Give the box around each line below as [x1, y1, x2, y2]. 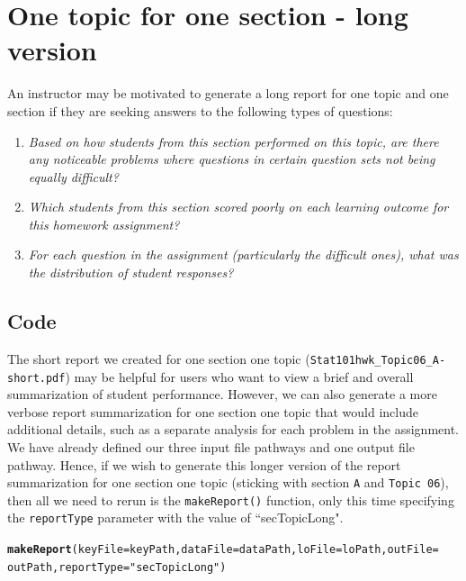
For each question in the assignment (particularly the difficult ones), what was [28, 245, 459, 264]
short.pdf [7, 371, 66, 385]
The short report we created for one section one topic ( [7, 349, 310, 368]
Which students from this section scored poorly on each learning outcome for [28, 197, 449, 216]
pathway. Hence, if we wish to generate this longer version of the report [7, 455, 401, 474]
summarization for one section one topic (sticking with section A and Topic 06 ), [7, 473, 449, 492]
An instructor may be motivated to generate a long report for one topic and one [7, 84, 449, 103]
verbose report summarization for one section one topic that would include [7, 402, 418, 421]
